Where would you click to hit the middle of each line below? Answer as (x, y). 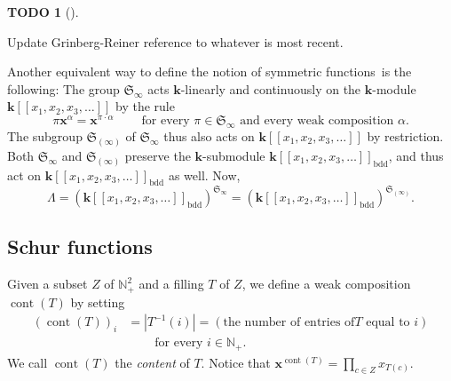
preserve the (158, 155)
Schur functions (80, 246)
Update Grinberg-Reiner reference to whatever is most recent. (175, 41)
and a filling (171, 284)
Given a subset (47, 284)
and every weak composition (317, 121)
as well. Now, (204, 175)
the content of (152, 362)
